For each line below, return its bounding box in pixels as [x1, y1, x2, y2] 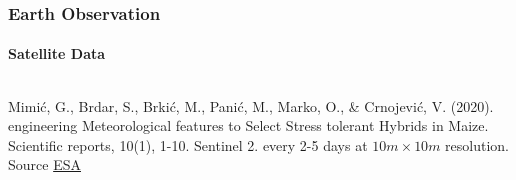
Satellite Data [8, 43, 106, 64]
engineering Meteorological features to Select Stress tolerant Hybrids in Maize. [8, 115, 489, 136]
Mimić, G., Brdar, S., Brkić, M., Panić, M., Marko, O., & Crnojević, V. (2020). [8, 95, 494, 116]
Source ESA [8, 154, 81, 175]
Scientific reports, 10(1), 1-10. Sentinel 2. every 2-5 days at [8, 134, 368, 155]
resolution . [445, 134, 510, 155]
